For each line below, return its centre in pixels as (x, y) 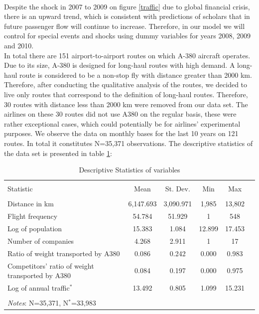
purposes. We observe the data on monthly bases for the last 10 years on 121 (121, 133)
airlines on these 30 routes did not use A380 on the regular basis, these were (120, 114)
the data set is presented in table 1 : (58, 153)
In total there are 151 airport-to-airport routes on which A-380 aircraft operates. (127, 55)
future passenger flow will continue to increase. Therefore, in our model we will (125, 26)
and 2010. (19, 45)
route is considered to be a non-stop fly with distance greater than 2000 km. (136, 75)
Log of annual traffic (39, 287)
